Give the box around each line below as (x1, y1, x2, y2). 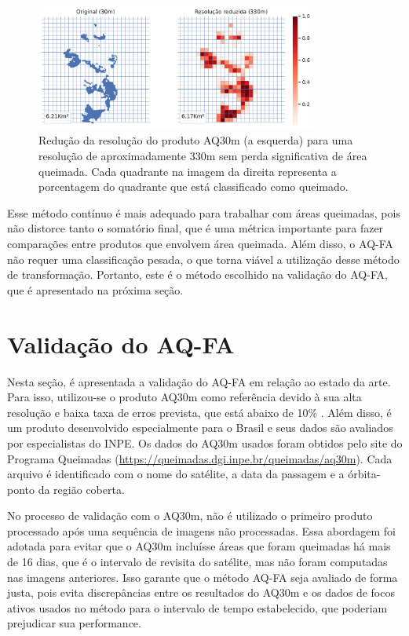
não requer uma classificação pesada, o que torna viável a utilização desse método (7, 250, 400, 267)
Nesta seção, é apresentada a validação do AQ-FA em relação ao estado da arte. (7, 373, 391, 389)
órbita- (348, 466, 381, 482)
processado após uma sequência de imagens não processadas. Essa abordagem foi (7, 522, 396, 539)
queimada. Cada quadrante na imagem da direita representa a (38, 163, 337, 179)
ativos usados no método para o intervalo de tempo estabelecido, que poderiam (7, 599, 388, 616)
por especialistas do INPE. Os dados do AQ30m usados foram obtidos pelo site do (7, 434, 403, 451)
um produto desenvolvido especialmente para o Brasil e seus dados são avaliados (7, 419, 393, 436)
